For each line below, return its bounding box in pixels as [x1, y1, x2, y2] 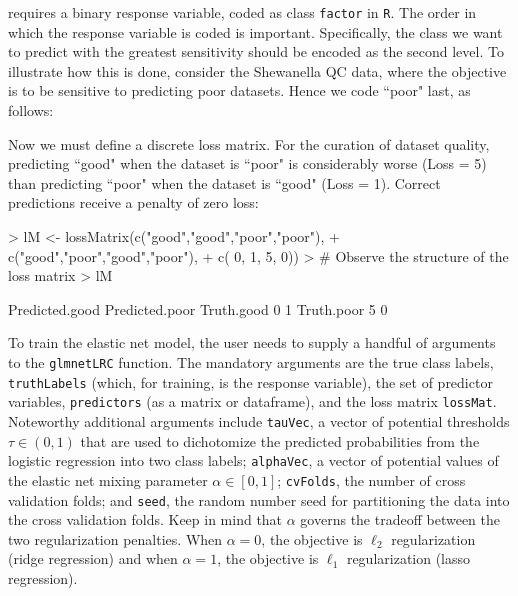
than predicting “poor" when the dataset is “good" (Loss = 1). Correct [8, 172, 441, 193]
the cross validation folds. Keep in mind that [8, 509, 283, 530]
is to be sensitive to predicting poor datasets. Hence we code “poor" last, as [8, 80, 471, 101]
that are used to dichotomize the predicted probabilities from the [80, 430, 480, 451]
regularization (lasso [346, 548, 471, 569]
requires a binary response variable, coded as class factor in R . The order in [8, 2, 477, 22]
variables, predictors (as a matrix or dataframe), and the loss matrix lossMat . [8, 391, 497, 412]
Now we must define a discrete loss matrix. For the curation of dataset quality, [8, 133, 490, 154]
